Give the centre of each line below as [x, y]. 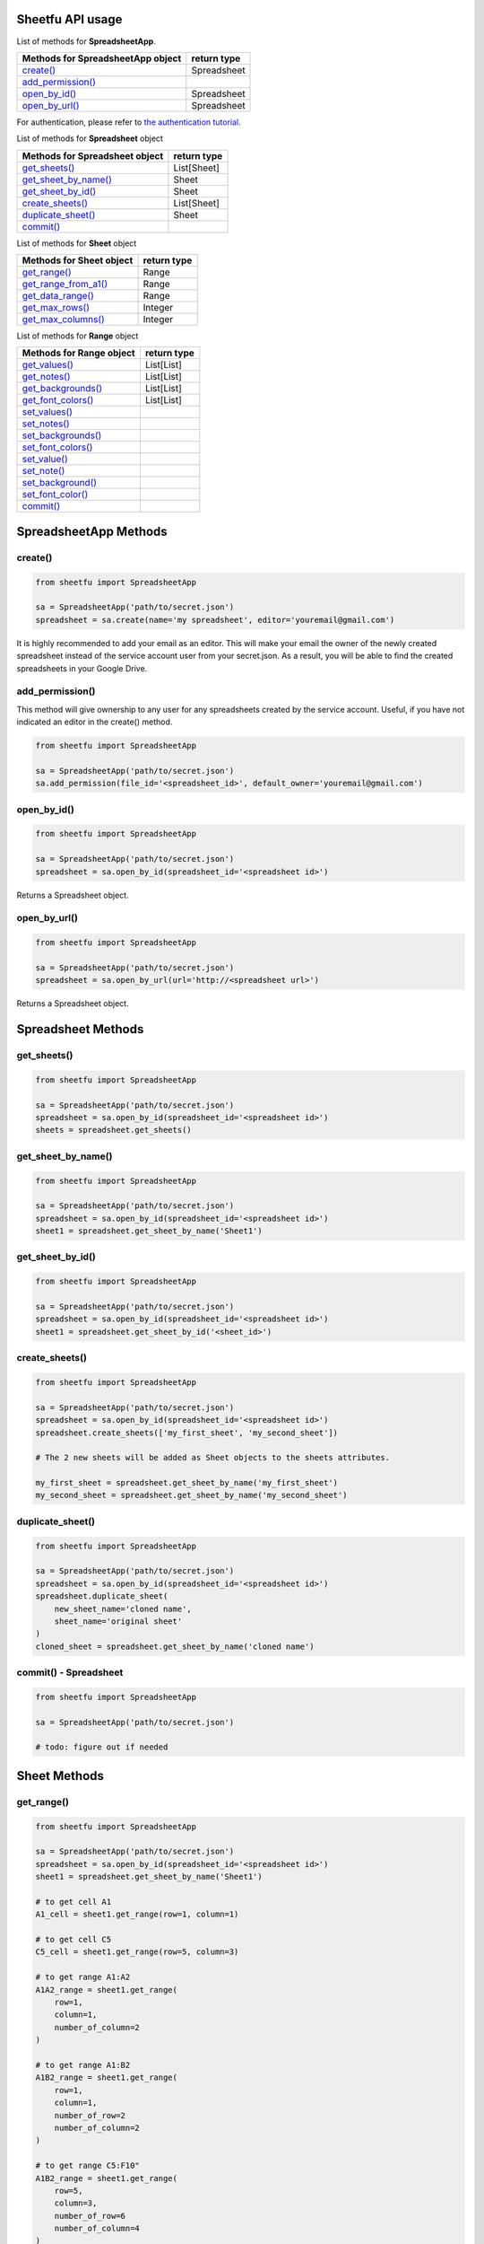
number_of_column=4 [97, 2229]
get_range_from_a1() [65, 285]
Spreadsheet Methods [80, 1029]
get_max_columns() [63, 320]
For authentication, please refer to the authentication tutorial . [129, 122]
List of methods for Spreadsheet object [90, 138]
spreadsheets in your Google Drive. [82, 668]
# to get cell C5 [73, 1940]
